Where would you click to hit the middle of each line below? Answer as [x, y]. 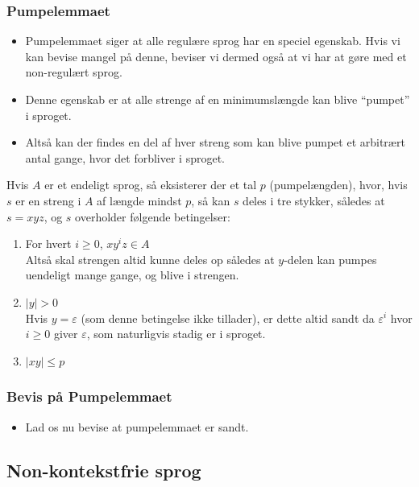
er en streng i [48, 200]
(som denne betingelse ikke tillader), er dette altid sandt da [228, 318]
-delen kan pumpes [330, 259]
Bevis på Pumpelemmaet [89, 396]
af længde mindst [139, 200]
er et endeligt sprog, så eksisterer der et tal [151, 185]
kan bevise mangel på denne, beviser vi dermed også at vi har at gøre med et [216, 56]
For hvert [48, 243]
